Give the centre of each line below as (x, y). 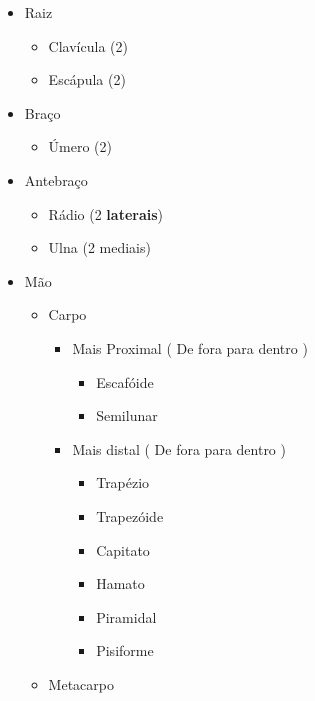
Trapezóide (130, 515)
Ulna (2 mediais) (99, 247)
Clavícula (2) (88, 45)
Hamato (120, 583)
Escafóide (125, 381)
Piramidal (126, 616)
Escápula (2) (87, 79)
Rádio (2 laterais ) (106, 213)
